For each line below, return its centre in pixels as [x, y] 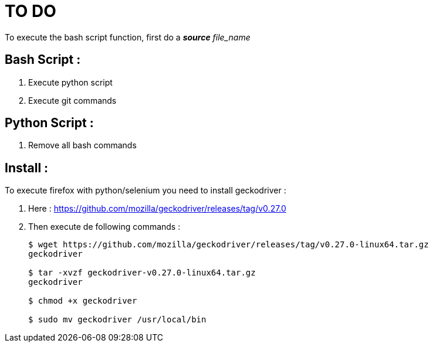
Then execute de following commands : [104, 227]
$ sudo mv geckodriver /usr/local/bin [117, 320]
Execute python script [70, 82]
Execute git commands [72, 100]
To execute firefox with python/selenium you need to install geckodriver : [146, 190]
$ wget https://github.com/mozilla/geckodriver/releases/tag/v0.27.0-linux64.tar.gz [229, 245]
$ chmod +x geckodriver [83, 301]
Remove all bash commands [82, 145]
